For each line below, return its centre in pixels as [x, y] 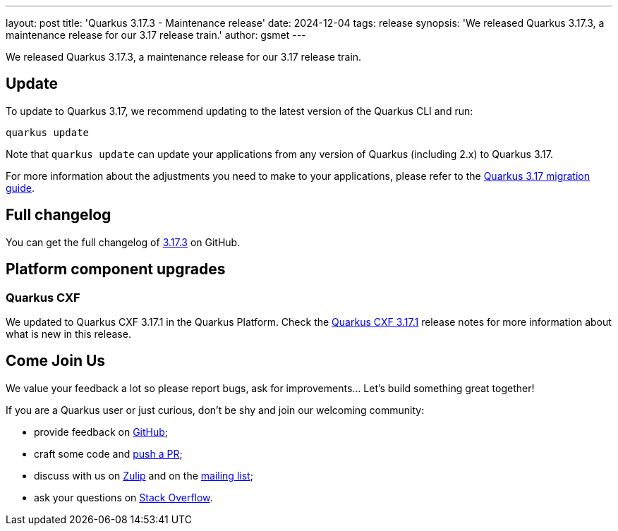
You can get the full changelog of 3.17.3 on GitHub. [123, 242]
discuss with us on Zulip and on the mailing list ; [144, 475]
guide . [20, 188]
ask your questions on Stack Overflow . [123, 497]
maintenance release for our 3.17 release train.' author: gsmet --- [156, 35]
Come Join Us [56, 361]
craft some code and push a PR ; [108, 453]
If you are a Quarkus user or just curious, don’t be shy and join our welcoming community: [215, 410]
